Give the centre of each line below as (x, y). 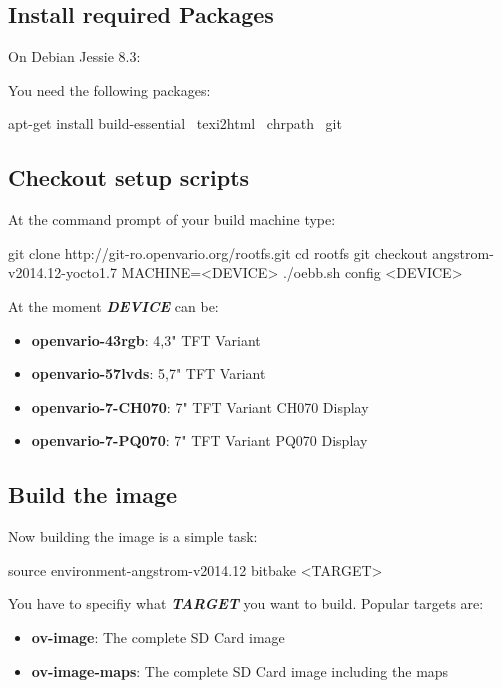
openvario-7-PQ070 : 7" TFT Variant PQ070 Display (199, 440)
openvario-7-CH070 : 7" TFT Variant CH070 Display (200, 406)
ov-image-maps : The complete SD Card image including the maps (240, 670)
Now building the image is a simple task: (133, 536)
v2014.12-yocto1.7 (62, 272)
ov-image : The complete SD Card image (158, 636)
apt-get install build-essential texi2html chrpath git (175, 123)
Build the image (93, 494)
